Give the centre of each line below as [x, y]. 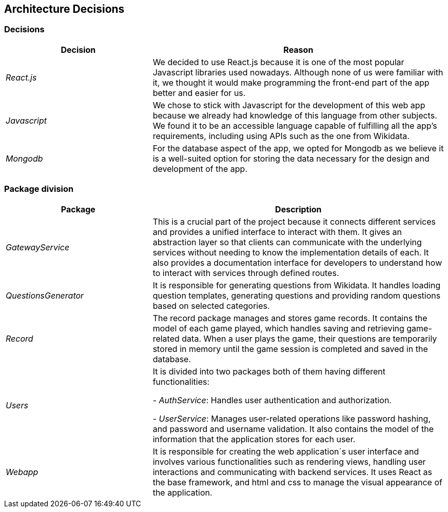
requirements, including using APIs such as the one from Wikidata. [281, 136]
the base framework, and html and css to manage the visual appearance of [297, 482]
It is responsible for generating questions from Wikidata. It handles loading [297, 285]
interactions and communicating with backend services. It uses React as [293, 472]
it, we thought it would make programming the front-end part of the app [291, 82]
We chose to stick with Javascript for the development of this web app [289, 105]
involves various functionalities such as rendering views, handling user [289, 461]
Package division [39, 189]
